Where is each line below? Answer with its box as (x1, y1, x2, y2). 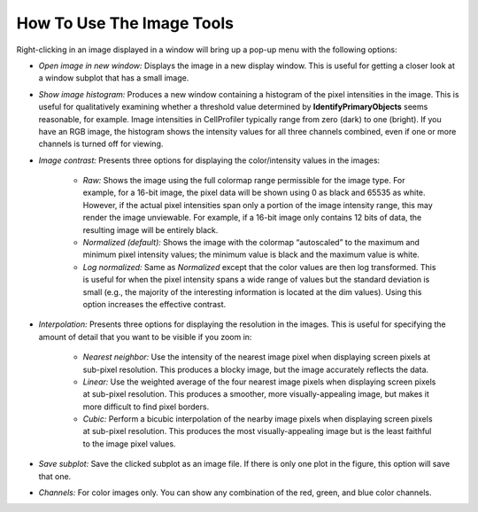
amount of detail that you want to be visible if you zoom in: (38, 331, 252, 342)
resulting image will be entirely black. (82, 224, 219, 235)
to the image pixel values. (82, 438, 176, 449)
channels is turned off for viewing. (38, 138, 164, 150)
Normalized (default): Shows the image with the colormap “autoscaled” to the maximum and (82, 237, 420, 248)
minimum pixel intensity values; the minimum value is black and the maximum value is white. (82, 249, 420, 260)
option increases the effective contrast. (82, 299, 227, 309)
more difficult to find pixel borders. (82, 401, 210, 412)
